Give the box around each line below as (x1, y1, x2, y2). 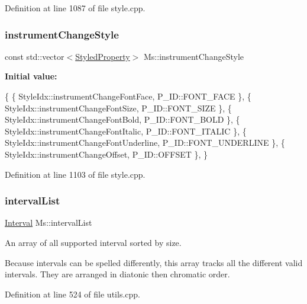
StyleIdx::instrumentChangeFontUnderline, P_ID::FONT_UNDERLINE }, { (5, 136, 285, 149)
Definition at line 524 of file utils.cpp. (5, 287, 140, 300)
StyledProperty (75, 50, 130, 62)
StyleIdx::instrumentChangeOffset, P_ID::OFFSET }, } (5, 148, 208, 160)
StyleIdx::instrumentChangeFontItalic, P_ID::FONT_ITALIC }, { (5, 124, 247, 137)
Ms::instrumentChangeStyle (143, 50, 244, 62)
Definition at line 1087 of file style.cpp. (5, 2, 146, 14)
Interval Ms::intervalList (5, 216, 92, 229)
